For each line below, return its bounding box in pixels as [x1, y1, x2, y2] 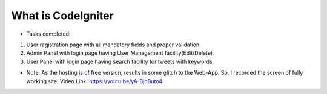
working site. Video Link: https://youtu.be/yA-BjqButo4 [26, 77, 163, 84]
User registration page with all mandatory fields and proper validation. [26, 41, 201, 48]
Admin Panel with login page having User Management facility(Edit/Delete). [26, 49, 214, 57]
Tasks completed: [26, 30, 71, 37]
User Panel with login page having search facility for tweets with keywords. [26, 58, 214, 65]
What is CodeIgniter [11, 9, 114, 22]
